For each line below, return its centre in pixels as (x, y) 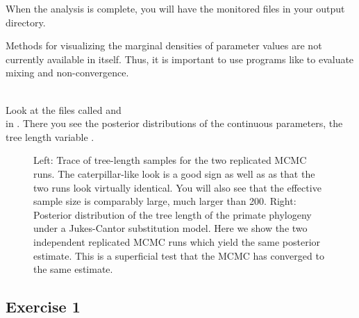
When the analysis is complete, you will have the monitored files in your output (175, 8)
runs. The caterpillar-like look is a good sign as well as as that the (174, 173)
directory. (26, 22)
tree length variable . (50, 136)
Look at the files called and (64, 109)
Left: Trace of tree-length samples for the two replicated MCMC (170, 160)
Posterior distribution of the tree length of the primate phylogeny (173, 214)
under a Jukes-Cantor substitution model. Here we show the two (170, 228)
